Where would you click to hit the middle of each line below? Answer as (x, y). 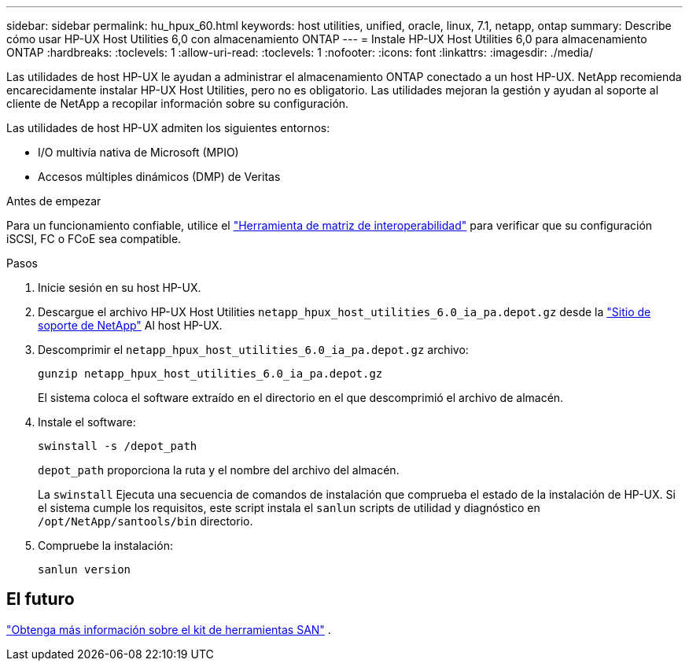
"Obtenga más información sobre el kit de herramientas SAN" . (169, 629)
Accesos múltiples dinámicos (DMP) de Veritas (159, 177)
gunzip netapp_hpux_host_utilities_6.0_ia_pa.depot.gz (210, 374)
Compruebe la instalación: (105, 545)
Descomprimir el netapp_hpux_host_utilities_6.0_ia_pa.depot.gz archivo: (253, 350)
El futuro (41, 599)
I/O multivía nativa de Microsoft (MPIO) (138, 152)
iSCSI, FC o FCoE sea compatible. (94, 239)
